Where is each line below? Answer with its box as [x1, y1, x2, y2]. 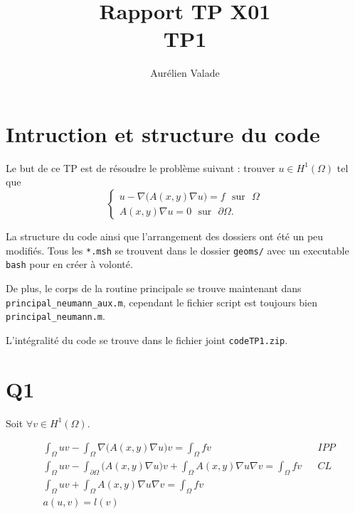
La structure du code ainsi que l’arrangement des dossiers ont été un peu [6, 229, 324, 244]
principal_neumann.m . [6, 309, 105, 323]
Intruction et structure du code [6, 119, 320, 148]
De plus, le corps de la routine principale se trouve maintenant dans [6, 280, 302, 295]
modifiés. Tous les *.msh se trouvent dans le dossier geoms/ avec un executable [6, 242, 349, 257]
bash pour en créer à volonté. [6, 257, 133, 272]
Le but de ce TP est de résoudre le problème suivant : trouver [6, 160, 275, 175]
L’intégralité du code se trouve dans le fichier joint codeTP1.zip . [6, 332, 288, 347]
